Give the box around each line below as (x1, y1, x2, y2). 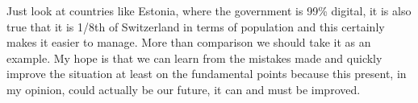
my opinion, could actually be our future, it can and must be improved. (6, 80, 361, 97)
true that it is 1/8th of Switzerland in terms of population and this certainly (6, 18, 385, 35)
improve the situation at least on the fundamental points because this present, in (6, 65, 407, 82)
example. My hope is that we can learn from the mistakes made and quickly (6, 49, 382, 66)
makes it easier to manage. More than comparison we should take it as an (6, 34, 371, 51)
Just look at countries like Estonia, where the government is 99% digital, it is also (6, 2, 412, 19)
